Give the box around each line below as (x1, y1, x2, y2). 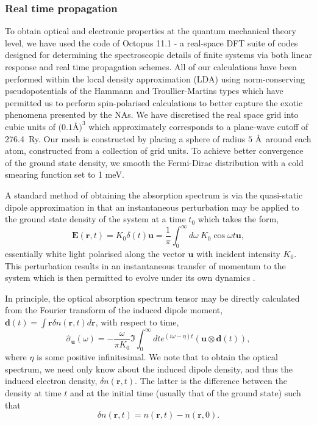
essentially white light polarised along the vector (5, 247, 185, 260)
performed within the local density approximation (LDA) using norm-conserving (5, 72, 305, 85)
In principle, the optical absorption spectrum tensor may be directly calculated (5, 291, 300, 304)
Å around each (255, 132, 312, 145)
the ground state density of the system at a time (5, 212, 186, 225)
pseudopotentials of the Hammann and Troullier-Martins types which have (5, 84, 283, 97)
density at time (5, 387, 62, 399)
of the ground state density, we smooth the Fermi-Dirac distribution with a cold (5, 156, 304, 169)
